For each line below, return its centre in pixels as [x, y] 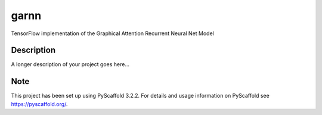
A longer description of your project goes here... [70, 64]
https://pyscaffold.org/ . [39, 104]
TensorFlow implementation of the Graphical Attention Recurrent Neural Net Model [112, 33]
